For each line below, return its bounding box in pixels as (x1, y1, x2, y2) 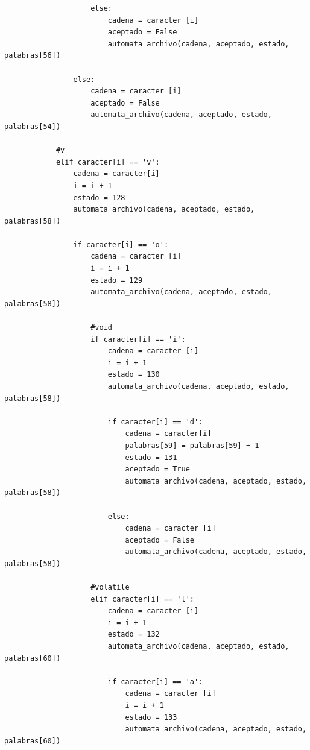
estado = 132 (107, 630, 160, 639)
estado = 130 (107, 370, 160, 379)
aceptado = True (125, 465, 190, 474)
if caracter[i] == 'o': (73, 240, 169, 249)
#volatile (90, 583, 130, 592)
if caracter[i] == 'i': (90, 335, 186, 344)
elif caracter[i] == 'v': (55, 157, 160, 166)
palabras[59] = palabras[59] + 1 (125, 441, 259, 450)
